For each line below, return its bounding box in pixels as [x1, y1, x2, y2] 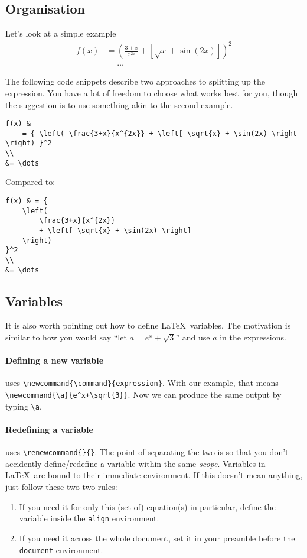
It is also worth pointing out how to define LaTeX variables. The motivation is [5, 319, 291, 332]
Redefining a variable [5, 423, 93, 436]
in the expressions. [220, 331, 286, 343]
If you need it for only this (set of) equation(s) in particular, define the [19, 500, 276, 512]
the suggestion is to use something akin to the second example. [5, 98, 233, 111]
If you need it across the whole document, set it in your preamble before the [19, 531, 295, 544]
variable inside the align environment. [19, 512, 159, 524]
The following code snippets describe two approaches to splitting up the [5, 75, 265, 87]
